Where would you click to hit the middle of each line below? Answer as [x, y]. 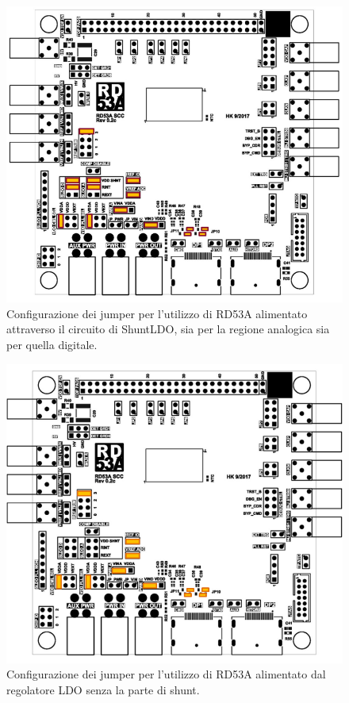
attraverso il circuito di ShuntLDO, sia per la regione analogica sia [168, 329]
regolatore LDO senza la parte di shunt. [103, 689]
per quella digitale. [52, 345]
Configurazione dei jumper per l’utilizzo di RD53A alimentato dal [166, 674]
